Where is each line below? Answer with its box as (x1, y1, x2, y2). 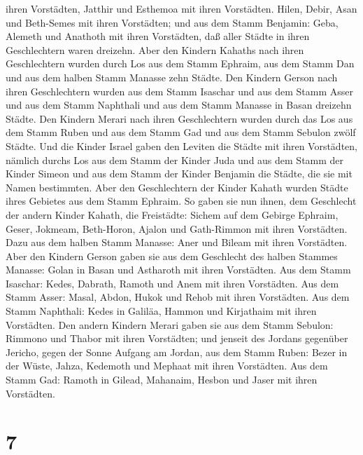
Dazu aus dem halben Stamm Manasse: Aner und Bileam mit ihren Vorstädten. (6, 235, 348, 250)
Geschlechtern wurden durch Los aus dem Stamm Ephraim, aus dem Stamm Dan (6, 56, 355, 71)
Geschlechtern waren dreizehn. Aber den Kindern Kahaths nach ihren (6, 42, 304, 57)
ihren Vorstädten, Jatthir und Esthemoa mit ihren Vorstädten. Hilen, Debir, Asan (6, 1, 357, 15)
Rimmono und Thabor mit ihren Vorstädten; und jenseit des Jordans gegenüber (6, 331, 348, 346)
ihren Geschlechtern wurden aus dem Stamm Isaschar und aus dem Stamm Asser (6, 83, 353, 98)
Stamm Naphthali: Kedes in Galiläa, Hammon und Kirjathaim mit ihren (6, 304, 317, 318)
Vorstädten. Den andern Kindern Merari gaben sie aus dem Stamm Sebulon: (6, 317, 334, 332)
